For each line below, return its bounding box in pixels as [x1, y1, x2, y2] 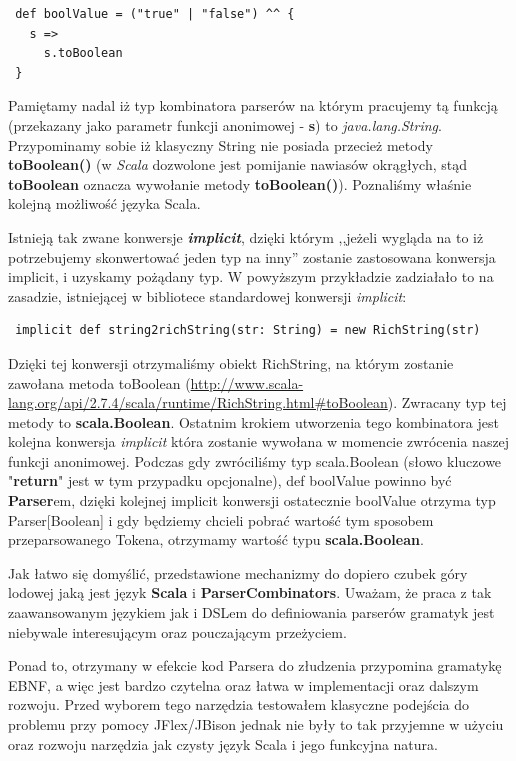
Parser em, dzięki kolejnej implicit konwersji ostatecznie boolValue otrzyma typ [8, 490, 496, 511]
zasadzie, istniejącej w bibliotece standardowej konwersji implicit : [8, 285, 407, 306]
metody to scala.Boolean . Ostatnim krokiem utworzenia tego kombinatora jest [8, 411, 499, 432]
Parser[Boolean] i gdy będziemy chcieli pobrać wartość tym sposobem [8, 509, 434, 530]
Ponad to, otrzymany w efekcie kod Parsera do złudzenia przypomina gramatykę [8, 655, 502, 676]
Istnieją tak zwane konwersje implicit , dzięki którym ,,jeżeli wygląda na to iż [8, 226, 484, 247]
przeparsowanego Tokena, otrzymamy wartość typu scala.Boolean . [8, 529, 424, 550]
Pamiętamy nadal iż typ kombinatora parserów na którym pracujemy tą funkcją [8, 95, 498, 116]
